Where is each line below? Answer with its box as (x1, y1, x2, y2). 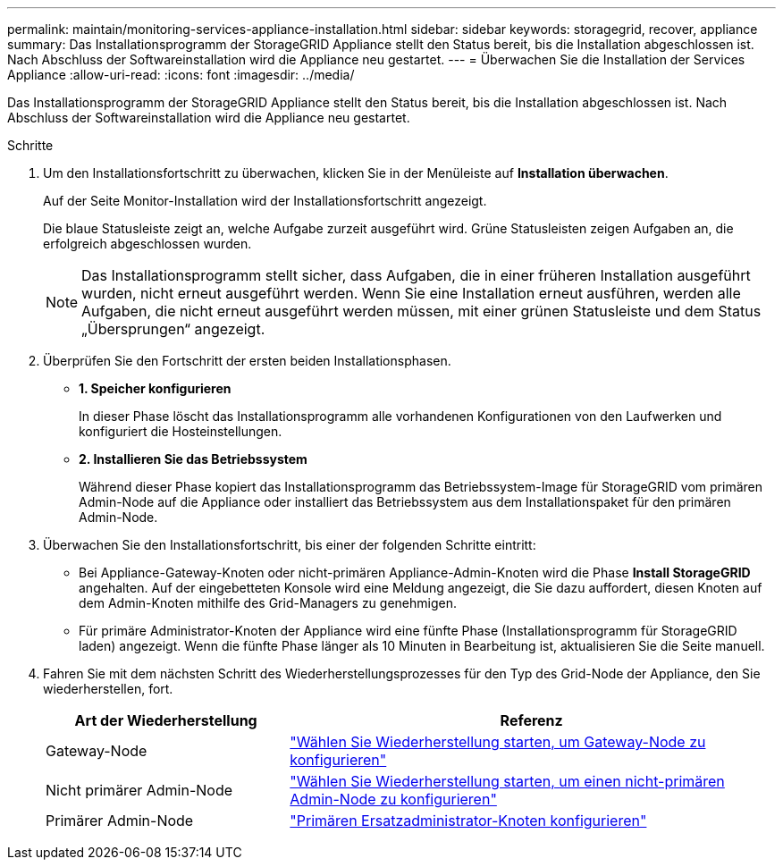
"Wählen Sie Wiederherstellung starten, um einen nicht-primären (290, 772, 725, 790)
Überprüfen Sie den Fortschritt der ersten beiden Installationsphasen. (43, 353, 451, 368)
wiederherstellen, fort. (43, 681, 173, 696)
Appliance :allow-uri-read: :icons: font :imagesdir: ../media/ (7, 67, 355, 82)
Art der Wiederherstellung (74, 711, 257, 729)
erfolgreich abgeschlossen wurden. (43, 236, 252, 251)
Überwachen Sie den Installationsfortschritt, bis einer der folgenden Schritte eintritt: (43, 537, 536, 552)
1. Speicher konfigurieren (79, 381, 232, 396)
